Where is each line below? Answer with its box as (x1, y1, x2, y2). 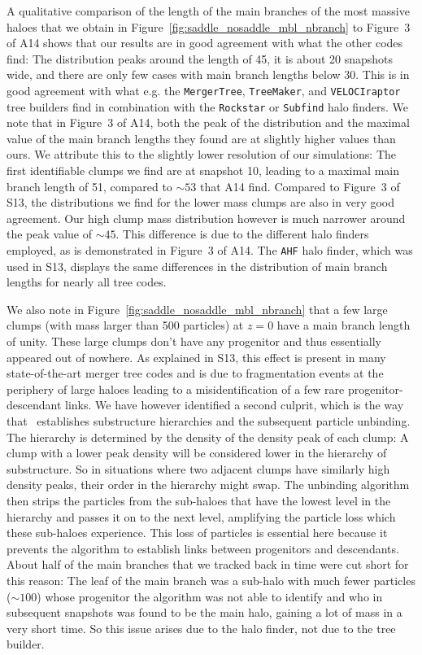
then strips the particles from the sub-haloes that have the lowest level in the (7, 492, 391, 509)
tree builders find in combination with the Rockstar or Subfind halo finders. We (7, 98, 408, 115)
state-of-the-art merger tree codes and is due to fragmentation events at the (7, 365, 384, 382)
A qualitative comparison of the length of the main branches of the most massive (7, 2, 410, 19)
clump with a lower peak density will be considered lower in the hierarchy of (7, 444, 387, 461)
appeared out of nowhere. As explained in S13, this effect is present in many (7, 348, 386, 365)
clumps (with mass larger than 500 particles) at (7, 317, 244, 334)
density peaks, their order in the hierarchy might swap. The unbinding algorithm (7, 476, 410, 493)
